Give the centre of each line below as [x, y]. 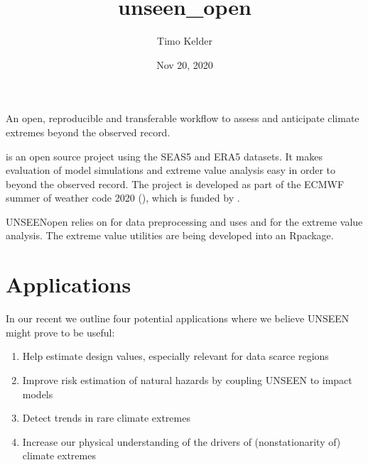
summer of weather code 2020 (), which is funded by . [123, 198]
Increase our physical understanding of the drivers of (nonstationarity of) [182, 441]
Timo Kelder [185, 41]
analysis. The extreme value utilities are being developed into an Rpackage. [170, 235]
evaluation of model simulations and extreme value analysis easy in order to [171, 170]
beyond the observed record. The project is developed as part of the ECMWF [175, 184]
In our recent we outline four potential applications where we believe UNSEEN [178, 318]
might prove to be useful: [60, 332]
